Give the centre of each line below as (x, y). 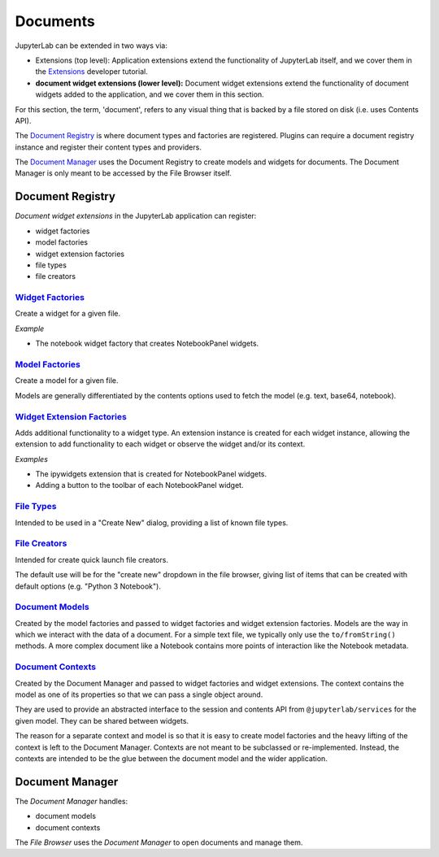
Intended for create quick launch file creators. (91, 559)
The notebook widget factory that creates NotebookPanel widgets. (147, 344)
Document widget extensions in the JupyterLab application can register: (136, 216)
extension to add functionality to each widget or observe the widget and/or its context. (160, 444)
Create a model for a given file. (67, 381)
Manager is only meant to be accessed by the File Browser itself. (123, 173)
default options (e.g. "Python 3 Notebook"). (88, 586)
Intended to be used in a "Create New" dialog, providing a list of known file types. (152, 522)
